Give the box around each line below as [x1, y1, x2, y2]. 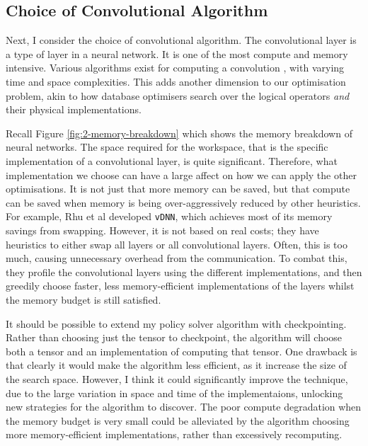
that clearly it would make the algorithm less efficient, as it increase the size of [6, 358, 347, 372]
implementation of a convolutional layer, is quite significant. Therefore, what [6, 153, 338, 168]
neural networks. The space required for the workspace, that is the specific [6, 139, 328, 154]
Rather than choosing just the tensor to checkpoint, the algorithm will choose [6, 330, 343, 345]
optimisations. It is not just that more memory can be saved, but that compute [6, 181, 350, 196]
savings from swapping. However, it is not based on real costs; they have [6, 222, 319, 237]
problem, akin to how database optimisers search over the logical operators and [6, 88, 350, 103]
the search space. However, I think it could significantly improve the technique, [6, 371, 348, 386]
